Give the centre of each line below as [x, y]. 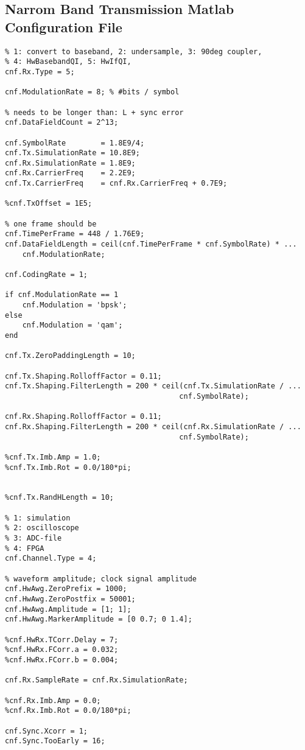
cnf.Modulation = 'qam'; [72, 325]
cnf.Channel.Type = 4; [51, 559]
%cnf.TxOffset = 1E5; [49, 204]
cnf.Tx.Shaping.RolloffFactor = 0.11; [83, 376]
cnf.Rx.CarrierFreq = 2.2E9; [70, 173]
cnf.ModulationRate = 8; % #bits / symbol [92, 92]
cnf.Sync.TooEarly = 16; [55, 741]
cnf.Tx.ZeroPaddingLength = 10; [70, 356]
